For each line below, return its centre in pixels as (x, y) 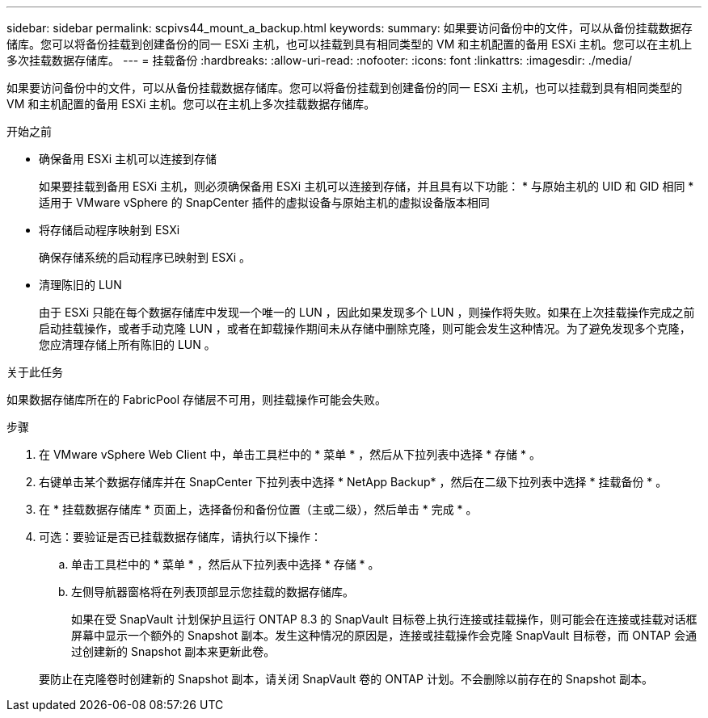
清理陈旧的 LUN (80, 285)
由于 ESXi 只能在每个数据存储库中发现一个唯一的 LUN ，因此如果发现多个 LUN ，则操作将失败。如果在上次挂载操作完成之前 (367, 312)
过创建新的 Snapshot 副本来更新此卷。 (173, 651)
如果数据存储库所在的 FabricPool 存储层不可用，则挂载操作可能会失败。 (197, 399)
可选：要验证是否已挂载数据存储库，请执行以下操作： (180, 537)
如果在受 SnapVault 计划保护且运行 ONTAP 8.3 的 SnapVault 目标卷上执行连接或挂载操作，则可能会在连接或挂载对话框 (384, 619)
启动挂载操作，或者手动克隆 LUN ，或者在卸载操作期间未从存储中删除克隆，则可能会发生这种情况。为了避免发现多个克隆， (365, 328)
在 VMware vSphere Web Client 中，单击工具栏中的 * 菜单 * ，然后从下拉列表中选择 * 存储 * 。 (290, 454)
